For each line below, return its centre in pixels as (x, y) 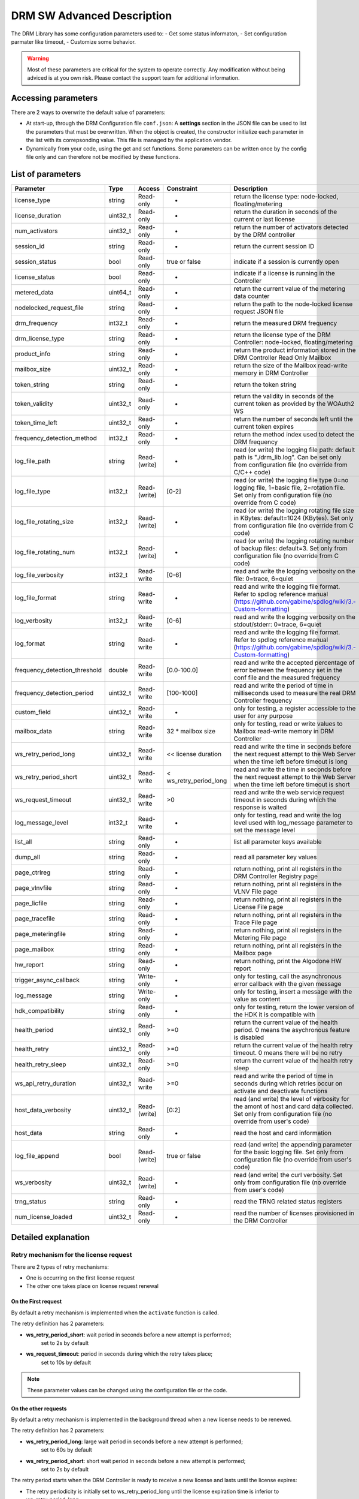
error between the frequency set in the (288, 670)
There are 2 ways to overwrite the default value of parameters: (88, 112)
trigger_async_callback (47, 980)
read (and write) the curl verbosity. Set (288, 1175)
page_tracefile (35, 919)
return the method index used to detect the (294, 434)
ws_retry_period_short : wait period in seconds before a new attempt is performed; (129, 1335)
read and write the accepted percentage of (294, 663)
